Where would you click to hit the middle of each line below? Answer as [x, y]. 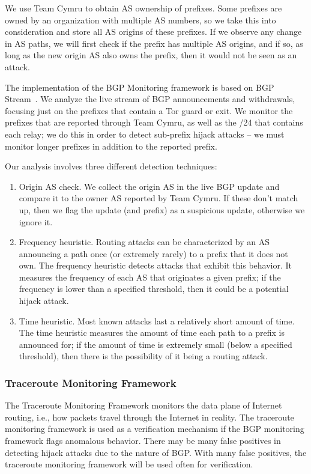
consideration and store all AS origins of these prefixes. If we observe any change [153, 32]
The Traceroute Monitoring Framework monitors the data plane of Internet [143, 405]
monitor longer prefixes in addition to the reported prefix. [111, 146]
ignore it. [36, 221]
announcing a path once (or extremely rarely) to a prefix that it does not [153, 253]
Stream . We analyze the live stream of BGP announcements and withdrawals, [150, 99]
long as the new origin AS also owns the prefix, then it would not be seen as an [151, 55]
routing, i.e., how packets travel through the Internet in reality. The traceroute [149, 417]
